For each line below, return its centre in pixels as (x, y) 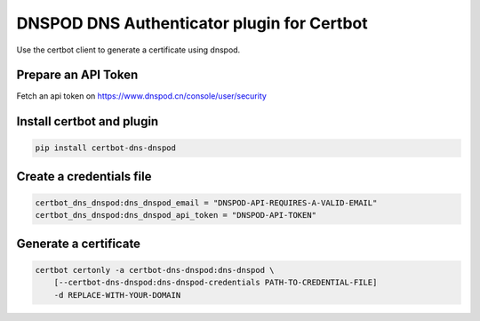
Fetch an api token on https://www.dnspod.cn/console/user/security (141, 96)
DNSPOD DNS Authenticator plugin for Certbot (192, 23)
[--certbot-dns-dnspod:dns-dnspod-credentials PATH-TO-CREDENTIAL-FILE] (216, 283)
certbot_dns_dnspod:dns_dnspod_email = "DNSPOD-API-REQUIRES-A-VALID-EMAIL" (206, 203)
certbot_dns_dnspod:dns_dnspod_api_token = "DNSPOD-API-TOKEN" (176, 215)
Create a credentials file (84, 177)
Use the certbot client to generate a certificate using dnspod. (128, 50)
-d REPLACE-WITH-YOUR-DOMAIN (117, 295)
